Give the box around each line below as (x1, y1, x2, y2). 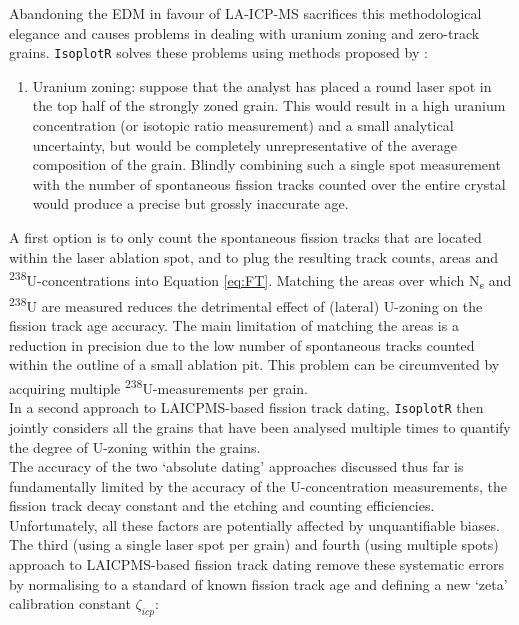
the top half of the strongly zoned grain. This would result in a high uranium (32, 95, 506, 116)
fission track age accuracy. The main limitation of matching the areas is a (9, 315, 459, 336)
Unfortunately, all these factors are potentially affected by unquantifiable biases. (9, 514, 500, 535)
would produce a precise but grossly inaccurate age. (32, 193, 349, 214)
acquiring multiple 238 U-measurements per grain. (9, 375, 308, 398)
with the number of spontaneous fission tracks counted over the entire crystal (32, 173, 506, 194)
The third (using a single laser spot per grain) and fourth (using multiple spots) (9, 534, 499, 555)
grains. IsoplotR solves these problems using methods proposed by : (9, 42, 428, 63)
